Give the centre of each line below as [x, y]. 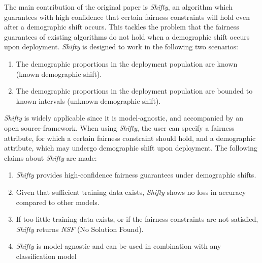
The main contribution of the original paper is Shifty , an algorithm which [118, 7]
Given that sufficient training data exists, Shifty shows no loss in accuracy [131, 192]
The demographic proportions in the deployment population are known [127, 63]
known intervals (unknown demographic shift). [88, 100]
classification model [46, 256]
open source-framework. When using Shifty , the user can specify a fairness [119, 127]
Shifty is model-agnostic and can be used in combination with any [119, 246]
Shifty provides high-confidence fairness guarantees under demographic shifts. [136, 175]
